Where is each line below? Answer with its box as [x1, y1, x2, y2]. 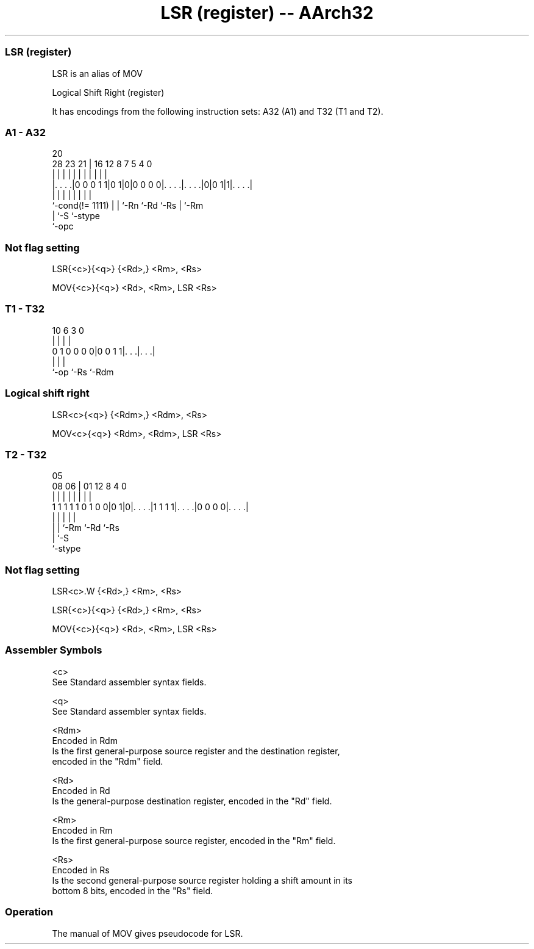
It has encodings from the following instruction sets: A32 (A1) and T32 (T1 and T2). [52, 106, 383, 117]
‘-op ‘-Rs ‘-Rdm [52, 366, 114, 377]
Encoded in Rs [52, 864, 110, 875]
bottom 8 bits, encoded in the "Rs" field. [52, 885, 213, 896]
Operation [5, 906, 54, 918]
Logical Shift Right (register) [52, 87, 165, 98]
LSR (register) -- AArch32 [160, 2, 374, 23]
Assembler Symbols [5, 644, 102, 657]
